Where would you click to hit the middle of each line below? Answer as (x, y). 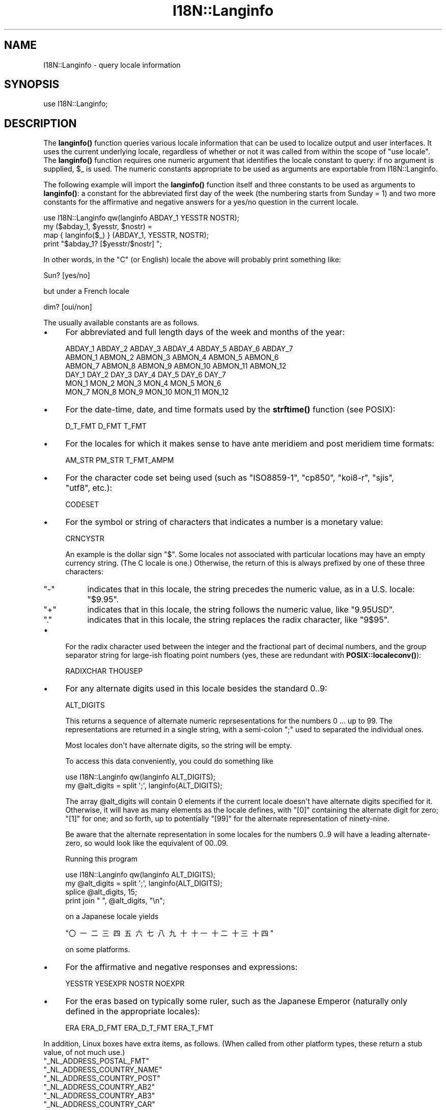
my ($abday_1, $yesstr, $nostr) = (98, 227)
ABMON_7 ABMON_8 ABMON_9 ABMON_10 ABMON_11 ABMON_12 (176, 366)
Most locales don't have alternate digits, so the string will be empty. (179, 745)
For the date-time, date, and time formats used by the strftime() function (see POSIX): (230, 410)
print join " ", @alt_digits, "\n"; (115, 901)
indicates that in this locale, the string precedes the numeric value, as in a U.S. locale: (251, 589)
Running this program (101, 859)
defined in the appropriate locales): (133, 1011)
